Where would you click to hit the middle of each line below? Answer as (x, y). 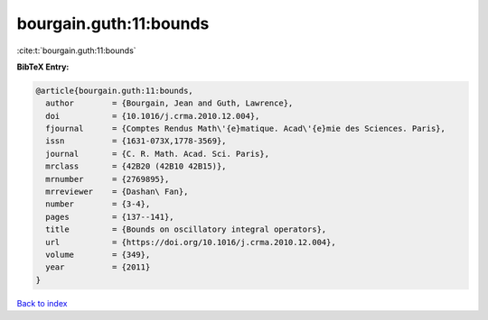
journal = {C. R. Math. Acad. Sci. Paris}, (158, 154)
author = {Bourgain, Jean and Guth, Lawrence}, (169, 103)
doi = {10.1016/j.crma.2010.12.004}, (153, 116)
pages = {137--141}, (110, 217)
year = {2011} (98, 267)
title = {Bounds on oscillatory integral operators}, (186, 229)
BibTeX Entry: (43, 67)
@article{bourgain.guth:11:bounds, (114, 91)
